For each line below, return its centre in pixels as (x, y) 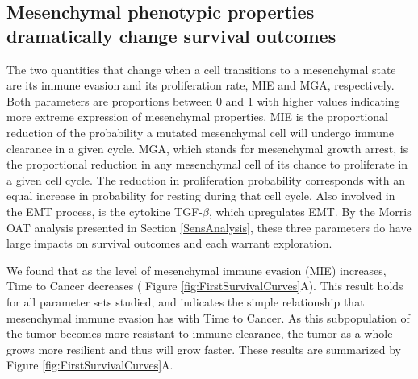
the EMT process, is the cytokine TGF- (105, 211)
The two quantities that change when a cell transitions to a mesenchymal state (201, 69)
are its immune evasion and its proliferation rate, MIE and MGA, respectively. (201, 85)
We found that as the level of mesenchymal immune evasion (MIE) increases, (196, 270)
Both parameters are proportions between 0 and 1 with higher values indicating (203, 100)
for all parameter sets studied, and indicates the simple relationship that (186, 301)
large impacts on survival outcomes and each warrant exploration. (169, 243)
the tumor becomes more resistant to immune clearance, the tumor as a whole (200, 333)
